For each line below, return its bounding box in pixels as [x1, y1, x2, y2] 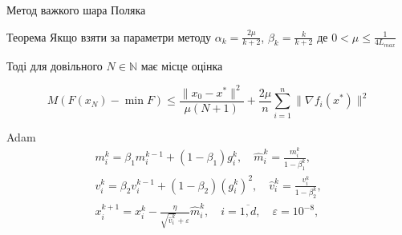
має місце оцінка [140, 57, 223, 74]
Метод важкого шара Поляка [6, 2, 146, 18]
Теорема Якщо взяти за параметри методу [6, 28, 212, 45]
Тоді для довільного [6, 57, 103, 74]
